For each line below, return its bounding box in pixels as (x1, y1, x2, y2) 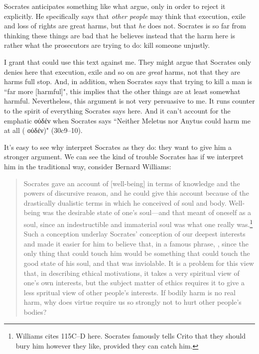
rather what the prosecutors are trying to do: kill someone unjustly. (4, 40, 210, 50)
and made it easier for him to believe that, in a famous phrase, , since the (23, 238, 249, 248)
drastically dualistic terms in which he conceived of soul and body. (23, 197, 227, 208)
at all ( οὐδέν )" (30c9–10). (4, 125, 83, 135)
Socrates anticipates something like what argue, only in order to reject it (4, 1, 226, 11)
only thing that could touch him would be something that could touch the (23, 248, 250, 258)
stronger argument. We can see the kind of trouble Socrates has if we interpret (4, 151, 244, 162)
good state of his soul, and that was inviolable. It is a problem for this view (23, 257, 254, 268)
